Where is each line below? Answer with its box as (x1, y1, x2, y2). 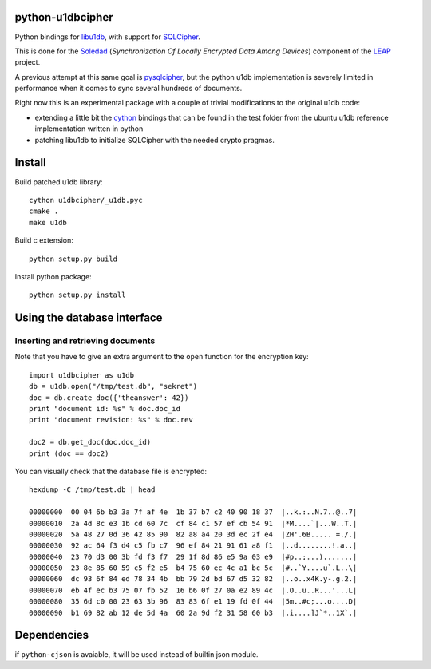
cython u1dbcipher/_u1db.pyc (29, 196, 143, 204)
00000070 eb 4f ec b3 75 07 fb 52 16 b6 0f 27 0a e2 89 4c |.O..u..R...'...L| (29, 585, 358, 595)
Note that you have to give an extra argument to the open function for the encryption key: (14, 352, 309, 362)
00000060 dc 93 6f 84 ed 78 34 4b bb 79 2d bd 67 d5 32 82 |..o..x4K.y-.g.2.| (29, 575, 358, 584)
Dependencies (14, 628, 89, 642)
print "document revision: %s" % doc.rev (29, 415, 193, 425)
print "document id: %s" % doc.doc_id (29, 404, 181, 413)
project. (14, 57, 41, 67)
